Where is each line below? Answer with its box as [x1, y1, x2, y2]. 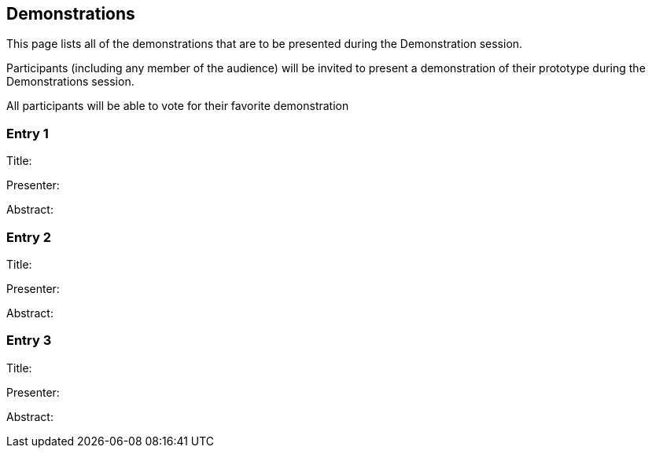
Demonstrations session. [6, 75, 134, 89]
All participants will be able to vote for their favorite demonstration [6, 99, 349, 113]
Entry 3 [6, 332, 52, 349]
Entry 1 [6, 125, 49, 141]
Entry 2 [6, 229, 52, 245]
